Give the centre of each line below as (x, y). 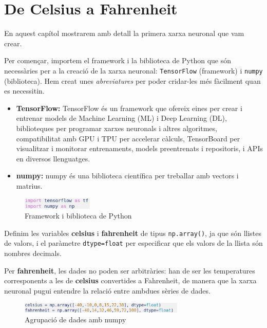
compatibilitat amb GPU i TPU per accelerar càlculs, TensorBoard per (128, 138)
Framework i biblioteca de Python (78, 216)
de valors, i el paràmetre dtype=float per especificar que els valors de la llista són (133, 243)
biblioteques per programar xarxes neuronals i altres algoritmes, (117, 128)
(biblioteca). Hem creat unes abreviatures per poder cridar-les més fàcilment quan (132, 80)
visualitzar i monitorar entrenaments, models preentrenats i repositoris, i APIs (139, 148)
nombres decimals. (33, 253)
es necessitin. (24, 91)
